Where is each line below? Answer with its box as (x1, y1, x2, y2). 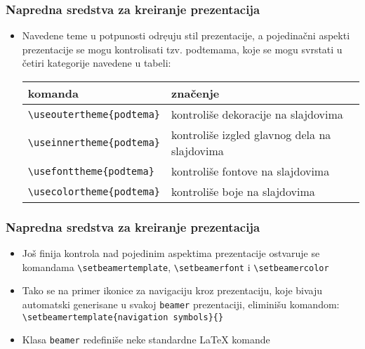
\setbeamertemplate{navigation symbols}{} (22, 312, 224, 322)
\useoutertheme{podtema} (27, 108, 161, 120)
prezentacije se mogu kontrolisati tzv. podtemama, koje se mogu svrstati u (22, 41, 343, 56)
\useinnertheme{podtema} (27, 137, 161, 148)
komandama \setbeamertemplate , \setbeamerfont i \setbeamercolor (22, 259, 329, 274)
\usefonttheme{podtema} (27, 165, 154, 177)
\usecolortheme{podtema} (27, 185, 161, 197)
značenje (171, 85, 220, 101)
